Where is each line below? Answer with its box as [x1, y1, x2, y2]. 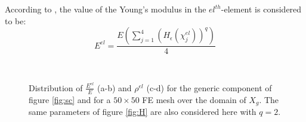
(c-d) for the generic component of [146, 81, 272, 94]
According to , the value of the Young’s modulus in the [5, 3, 206, 15]
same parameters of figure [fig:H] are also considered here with [29, 105, 256, 118]
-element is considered [221, 3, 302, 15]
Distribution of [29, 81, 83, 94]
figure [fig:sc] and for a [29, 93, 111, 105]
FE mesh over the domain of [142, 93, 246, 105]
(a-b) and [97, 81, 132, 94]
